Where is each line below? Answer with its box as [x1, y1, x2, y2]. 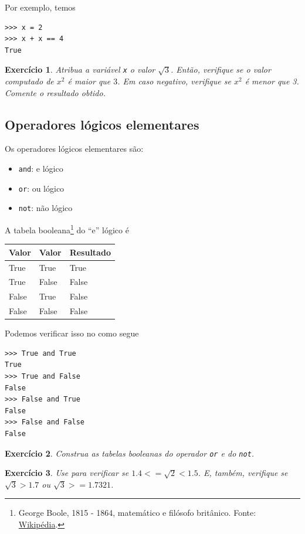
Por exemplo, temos [5, 1, 76, 13]
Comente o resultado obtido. [5, 86, 106, 98]
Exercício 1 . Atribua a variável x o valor [5, 63, 155, 76]
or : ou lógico [18, 182, 65, 194]
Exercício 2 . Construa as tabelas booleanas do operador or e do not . [5, 447, 255, 459]
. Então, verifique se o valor [171, 63, 271, 76]
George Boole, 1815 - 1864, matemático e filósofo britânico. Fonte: [18, 506, 256, 519]
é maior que [67, 75, 111, 87]
